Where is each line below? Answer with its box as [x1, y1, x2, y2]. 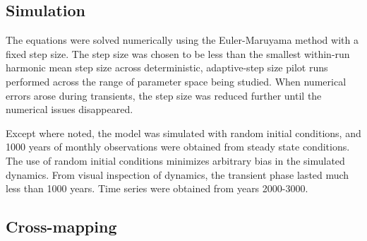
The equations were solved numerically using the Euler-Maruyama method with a [6, 33, 359, 47]
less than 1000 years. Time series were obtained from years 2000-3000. [6, 181, 308, 196]
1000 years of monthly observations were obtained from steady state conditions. [6, 139, 350, 154]
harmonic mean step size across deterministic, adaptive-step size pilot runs [6, 60, 328, 75]
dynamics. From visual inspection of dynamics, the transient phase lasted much [6, 167, 349, 182]
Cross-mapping [6, 216, 117, 237]
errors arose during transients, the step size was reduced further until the [6, 88, 322, 102]
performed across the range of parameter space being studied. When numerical [6, 74, 347, 88]
